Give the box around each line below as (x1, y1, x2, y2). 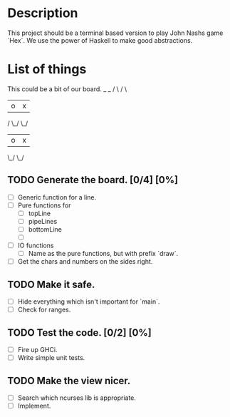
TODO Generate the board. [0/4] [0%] (7, 174, 179, 186)
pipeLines (28, 217, 58, 225)
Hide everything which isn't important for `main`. (17, 297, 160, 306)
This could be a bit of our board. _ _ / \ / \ (7, 84, 127, 93)
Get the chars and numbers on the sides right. (17, 257, 153, 266)
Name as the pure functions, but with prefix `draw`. (28, 249, 179, 258)
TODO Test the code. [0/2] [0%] (7, 326, 152, 339)
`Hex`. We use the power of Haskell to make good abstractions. (7, 36, 193, 44)
